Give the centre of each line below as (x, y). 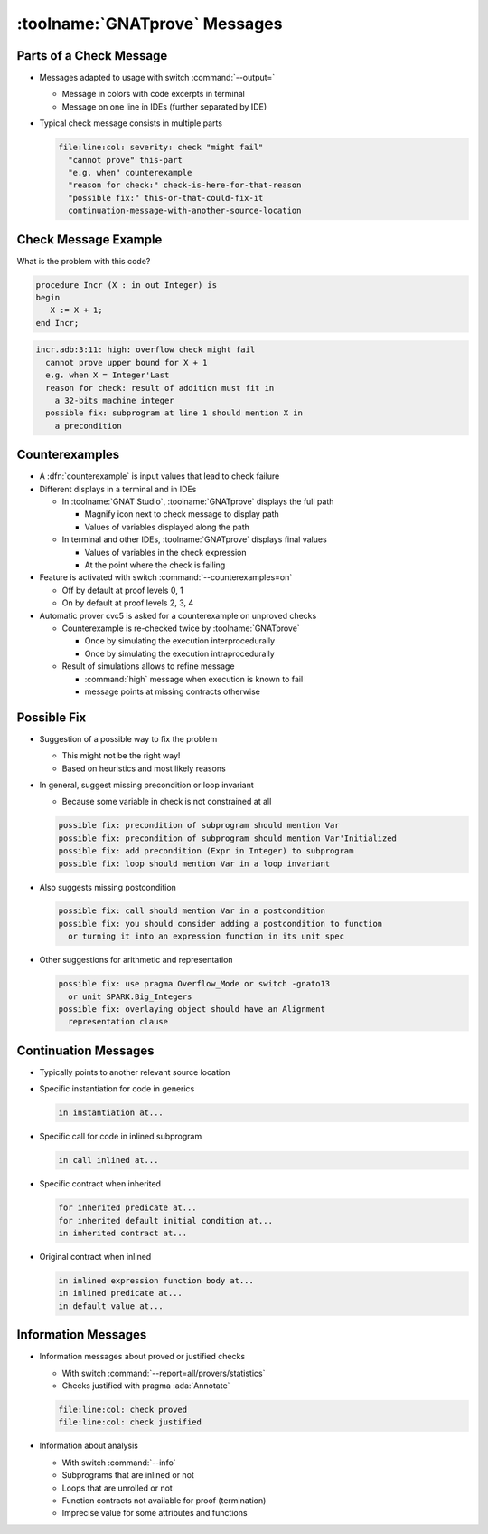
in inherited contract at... (123, 1233)
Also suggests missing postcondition (108, 887)
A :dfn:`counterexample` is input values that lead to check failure (160, 476)
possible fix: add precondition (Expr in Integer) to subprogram (206, 851)
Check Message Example (89, 239)
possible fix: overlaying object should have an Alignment (192, 1010)
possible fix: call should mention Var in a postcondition (192, 911)
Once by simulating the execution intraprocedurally (179, 653)
